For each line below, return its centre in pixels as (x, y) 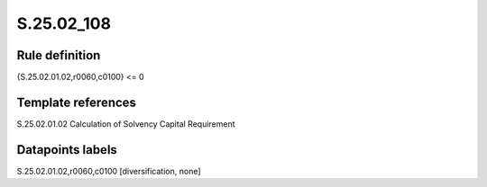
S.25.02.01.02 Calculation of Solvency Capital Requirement (126, 124)
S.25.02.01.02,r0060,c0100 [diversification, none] (109, 171)
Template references (77, 102)
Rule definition (59, 55)
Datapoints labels (67, 150)
